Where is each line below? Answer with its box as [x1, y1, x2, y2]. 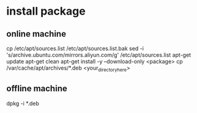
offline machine [6, 84, 67, 94]
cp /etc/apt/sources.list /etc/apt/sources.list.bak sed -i [6, 45, 144, 52]
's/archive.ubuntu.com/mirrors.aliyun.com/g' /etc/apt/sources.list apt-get [6, 51, 191, 59]
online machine [6, 29, 66, 39]
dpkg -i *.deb [6, 100, 40, 107]
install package [6, 4, 86, 18]
